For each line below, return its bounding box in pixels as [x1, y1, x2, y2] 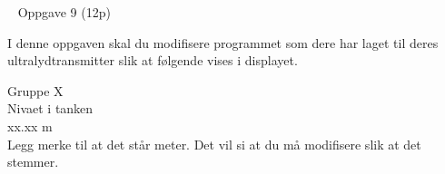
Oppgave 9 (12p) [17, 3, 111, 21]
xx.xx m [7, 116, 53, 135]
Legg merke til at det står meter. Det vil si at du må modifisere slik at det [7, 134, 421, 153]
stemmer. [7, 152, 59, 171]
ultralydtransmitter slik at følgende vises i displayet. [7, 51, 298, 70]
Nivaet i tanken [7, 99, 94, 118]
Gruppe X [7, 81, 64, 100]
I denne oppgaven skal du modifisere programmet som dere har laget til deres [7, 33, 439, 52]
